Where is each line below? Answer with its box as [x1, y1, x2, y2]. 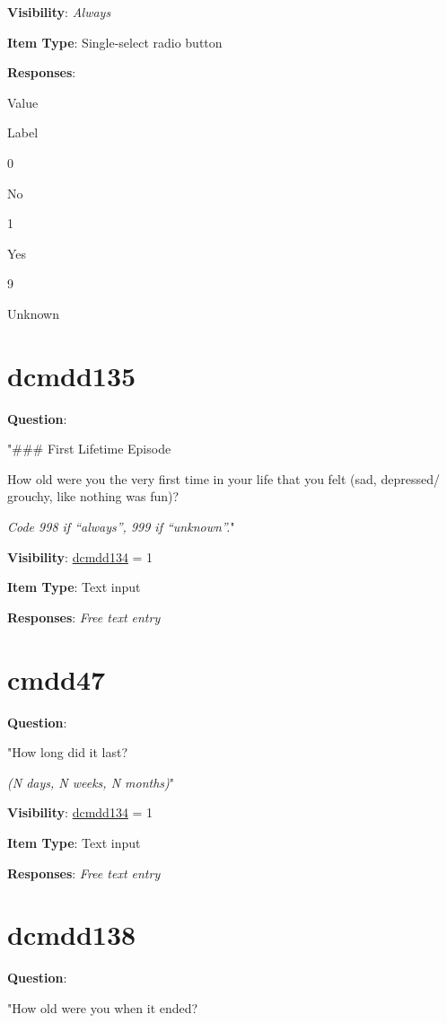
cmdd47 [7, 660, 106, 697]
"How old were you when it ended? [7, 998, 198, 1017]
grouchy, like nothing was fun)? [7, 487, 180, 506]
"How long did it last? [7, 743, 128, 762]
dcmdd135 [7, 357, 136, 393]
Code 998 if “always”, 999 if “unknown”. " [7, 517, 235, 536]
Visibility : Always [7, 3, 111, 21]
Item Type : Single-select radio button [7, 32, 223, 51]
